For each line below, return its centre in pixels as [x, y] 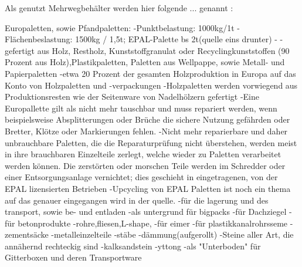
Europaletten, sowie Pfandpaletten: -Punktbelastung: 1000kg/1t [120, 27]
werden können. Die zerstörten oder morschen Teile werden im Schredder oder [145, 165]
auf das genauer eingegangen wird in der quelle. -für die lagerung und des [137, 200]
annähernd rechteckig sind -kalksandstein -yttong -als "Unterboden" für [133, 246]
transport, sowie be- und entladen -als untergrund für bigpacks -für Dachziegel [146, 212]
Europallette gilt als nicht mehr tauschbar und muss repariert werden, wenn [141, 108]
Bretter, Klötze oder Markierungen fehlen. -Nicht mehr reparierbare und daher [146, 131]
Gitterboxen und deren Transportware [73, 257]
